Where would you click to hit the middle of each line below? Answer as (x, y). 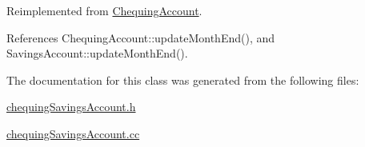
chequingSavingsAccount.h (71, 107)
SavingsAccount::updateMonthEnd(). (97, 53)
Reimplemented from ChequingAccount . (104, 10)
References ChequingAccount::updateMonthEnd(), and (141, 37)
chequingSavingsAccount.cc (73, 133)
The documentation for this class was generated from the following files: (183, 79)
